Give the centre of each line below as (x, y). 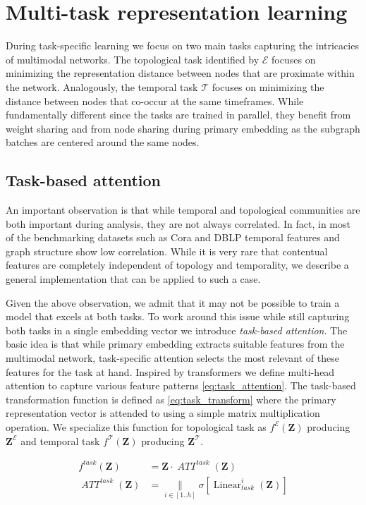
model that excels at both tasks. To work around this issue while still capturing (178, 316)
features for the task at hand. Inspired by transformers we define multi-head (170, 371)
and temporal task (60, 440)
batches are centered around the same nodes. (103, 142)
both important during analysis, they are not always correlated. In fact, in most (178, 223)
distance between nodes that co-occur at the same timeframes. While (155, 101)
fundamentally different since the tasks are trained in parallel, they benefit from (178, 115)
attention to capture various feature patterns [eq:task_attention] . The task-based (181, 385)
